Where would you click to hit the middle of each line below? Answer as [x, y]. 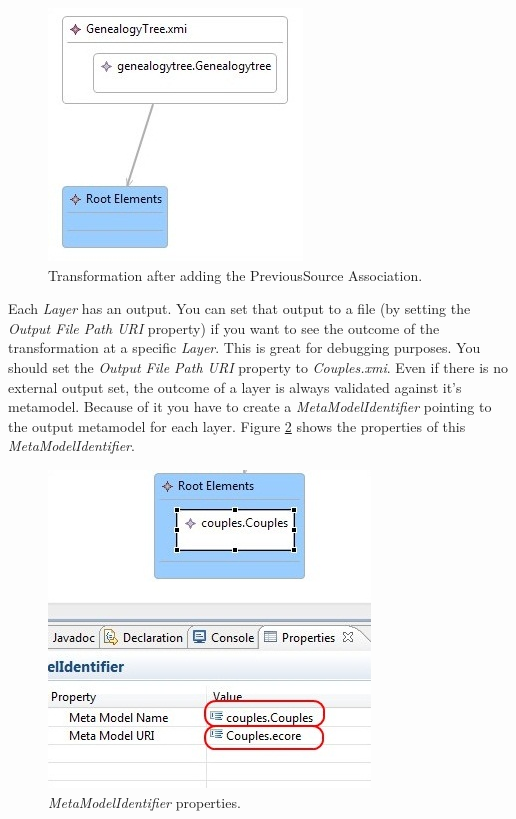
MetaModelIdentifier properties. [144, 801]
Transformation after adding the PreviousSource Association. [235, 274]
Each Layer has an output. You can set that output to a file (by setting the [239, 308]
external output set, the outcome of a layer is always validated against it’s [235, 386]
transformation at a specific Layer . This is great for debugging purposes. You [244, 347]
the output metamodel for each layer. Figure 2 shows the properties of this [237, 425]
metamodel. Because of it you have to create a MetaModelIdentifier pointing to [250, 406]
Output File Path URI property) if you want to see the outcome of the [224, 327]
